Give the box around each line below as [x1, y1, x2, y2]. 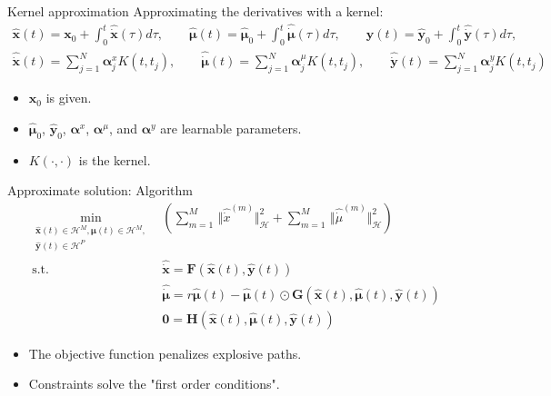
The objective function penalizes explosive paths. [28, 343, 302, 362]
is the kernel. [78, 150, 151, 169]
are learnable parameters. [160, 118, 302, 137]
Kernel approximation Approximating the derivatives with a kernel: [7, 2, 384, 20]
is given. [45, 88, 92, 107]
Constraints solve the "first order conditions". [28, 374, 280, 393]
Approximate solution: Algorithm [7, 181, 193, 200]
